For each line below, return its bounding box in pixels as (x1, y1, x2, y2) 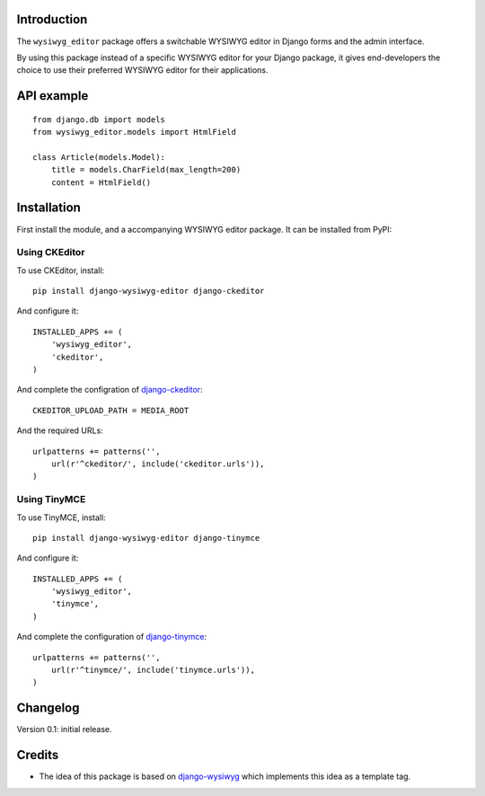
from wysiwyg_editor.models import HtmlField (32, 127, 237, 137)
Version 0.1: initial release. (16, 724, 112, 735)
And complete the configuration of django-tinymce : (16, 632, 207, 642)
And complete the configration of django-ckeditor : (16, 385, 203, 395)
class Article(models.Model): (32, 152, 166, 162)
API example (16, 88, 89, 103)
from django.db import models (32, 114, 166, 125)
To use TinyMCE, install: (16, 512, 107, 523)
